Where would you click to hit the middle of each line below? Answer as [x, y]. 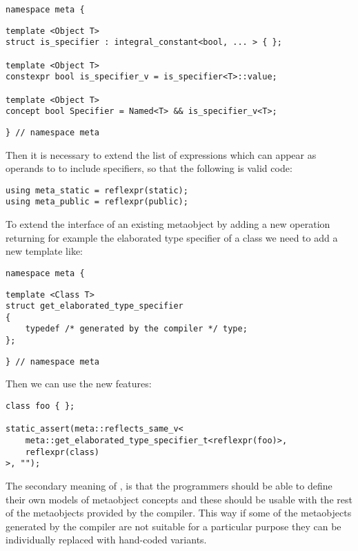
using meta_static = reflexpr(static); [97, 190]
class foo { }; [40, 406]
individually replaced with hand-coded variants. [106, 540]
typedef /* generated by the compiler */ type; [136, 329]
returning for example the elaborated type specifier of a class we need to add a [172, 237]
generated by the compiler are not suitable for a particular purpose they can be [173, 526]
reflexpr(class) [62, 452]
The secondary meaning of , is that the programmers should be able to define [169, 485]
